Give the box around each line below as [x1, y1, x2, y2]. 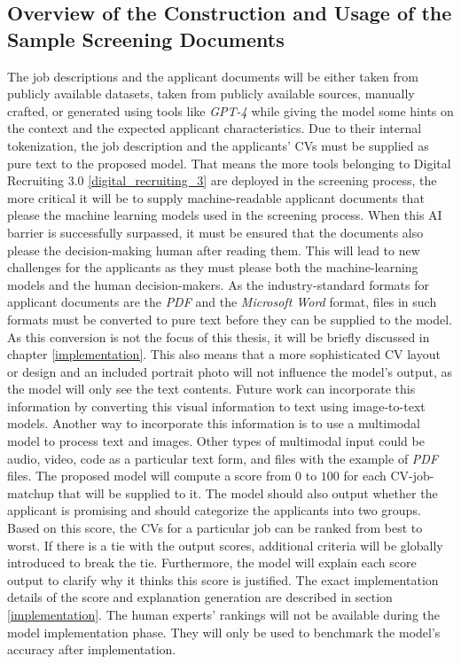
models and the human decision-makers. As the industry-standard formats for [7, 275, 429, 293]
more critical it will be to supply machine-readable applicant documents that [7, 188, 425, 207]
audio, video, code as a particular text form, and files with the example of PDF [7, 449, 439, 467]
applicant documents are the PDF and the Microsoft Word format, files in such [7, 293, 437, 311]
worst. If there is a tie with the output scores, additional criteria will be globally [7, 535, 443, 554]
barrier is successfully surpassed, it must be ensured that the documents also [7, 223, 424, 241]
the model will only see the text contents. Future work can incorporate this [7, 379, 416, 398]
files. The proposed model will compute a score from [7, 466, 292, 485]
